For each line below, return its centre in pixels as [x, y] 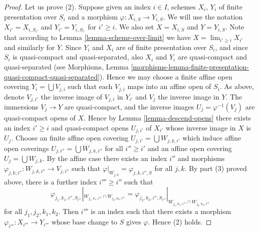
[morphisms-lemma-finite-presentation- [190, 66]
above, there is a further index [51, 181]
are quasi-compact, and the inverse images [129, 107]
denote [14, 96]
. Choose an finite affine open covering [70, 138]
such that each [90, 86]
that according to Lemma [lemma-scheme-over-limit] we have [97, 37]
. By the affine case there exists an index [105, 158]
